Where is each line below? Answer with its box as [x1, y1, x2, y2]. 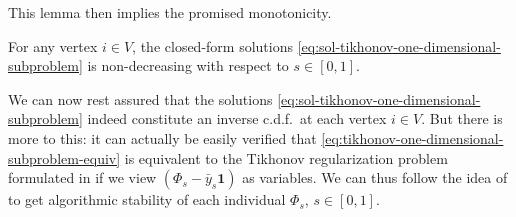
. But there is [421, 108, 503, 129]
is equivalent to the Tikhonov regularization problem [124, 147, 448, 168]
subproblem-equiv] [8, 147, 121, 168]
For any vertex [8, 35, 98, 56]
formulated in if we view [8, 167, 157, 188]
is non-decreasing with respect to [87, 55, 289, 76]
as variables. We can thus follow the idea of [242, 167, 508, 188]
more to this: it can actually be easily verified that [8, 127, 317, 148]
